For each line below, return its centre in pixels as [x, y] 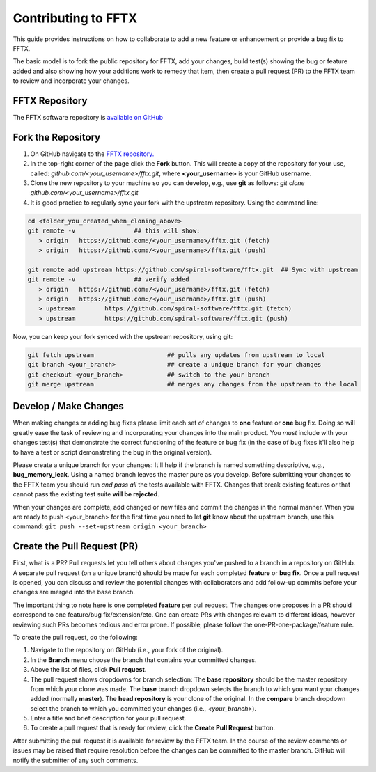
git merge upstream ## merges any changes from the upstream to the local [193, 384]
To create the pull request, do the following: [76, 637]
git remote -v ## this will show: [114, 231]
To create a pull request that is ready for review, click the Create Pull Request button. [152, 728]
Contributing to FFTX [75, 18]
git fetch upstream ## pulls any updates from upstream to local [176, 355]
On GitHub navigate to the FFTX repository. [92, 154]
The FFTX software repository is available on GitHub [88, 118]
